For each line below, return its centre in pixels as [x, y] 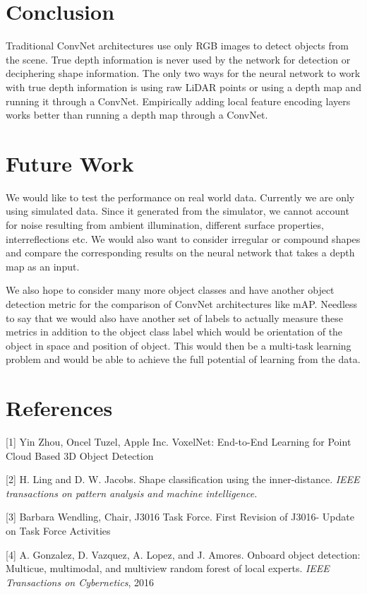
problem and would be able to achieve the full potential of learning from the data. [183, 359]
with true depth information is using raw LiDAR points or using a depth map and [183, 87]
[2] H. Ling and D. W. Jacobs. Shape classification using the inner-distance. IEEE [183, 479]
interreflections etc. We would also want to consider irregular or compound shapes [183, 238]
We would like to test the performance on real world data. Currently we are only [180, 197]
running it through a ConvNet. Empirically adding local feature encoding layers [178, 101]
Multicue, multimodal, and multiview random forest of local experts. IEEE [168, 568]
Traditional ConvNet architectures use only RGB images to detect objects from [177, 46]
